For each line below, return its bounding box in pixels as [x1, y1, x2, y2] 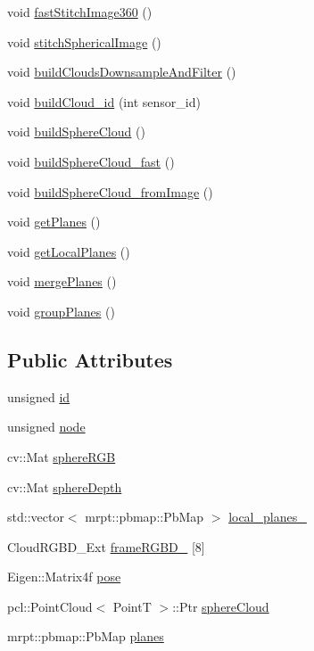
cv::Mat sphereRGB [7, 447, 116, 466]
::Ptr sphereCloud [172, 597, 269, 615]
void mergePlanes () [7, 272, 117, 291]
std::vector [7, 507, 64, 526]
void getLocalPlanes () [7, 242, 130, 260]
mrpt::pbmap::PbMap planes [7, 627, 164, 646]
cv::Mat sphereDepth [7, 477, 122, 496]
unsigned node [7, 417, 86, 436]
